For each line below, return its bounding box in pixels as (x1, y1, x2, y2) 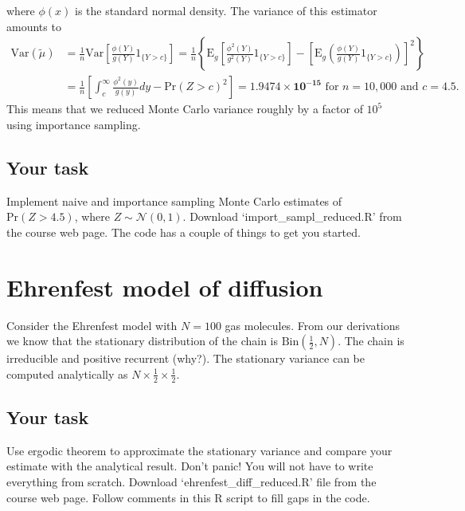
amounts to (6, 18, 61, 34)
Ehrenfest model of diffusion (6, 270, 323, 303)
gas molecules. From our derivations (225, 316, 401, 333)
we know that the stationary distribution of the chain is (6, 332, 278, 349)
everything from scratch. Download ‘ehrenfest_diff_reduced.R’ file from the (6, 473, 377, 489)
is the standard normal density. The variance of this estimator (74, 2, 377, 18)
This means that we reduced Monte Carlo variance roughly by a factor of (6, 100, 363, 117)
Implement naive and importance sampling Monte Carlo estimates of (6, 192, 342, 209)
